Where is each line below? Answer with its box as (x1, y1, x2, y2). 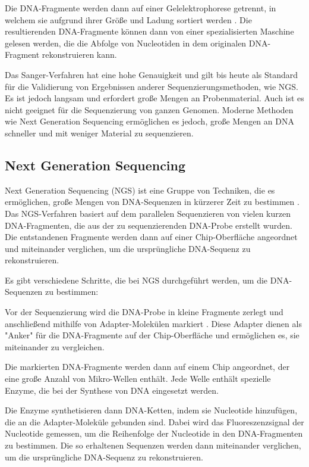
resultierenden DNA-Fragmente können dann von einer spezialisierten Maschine (5, 25, 294, 38)
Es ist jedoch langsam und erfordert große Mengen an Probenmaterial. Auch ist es (5, 92, 304, 104)
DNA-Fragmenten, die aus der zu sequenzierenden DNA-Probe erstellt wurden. (5, 219, 292, 231)
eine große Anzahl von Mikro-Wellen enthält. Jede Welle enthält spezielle (5, 372, 271, 385)
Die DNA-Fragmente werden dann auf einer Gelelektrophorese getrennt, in (5, 2, 276, 14)
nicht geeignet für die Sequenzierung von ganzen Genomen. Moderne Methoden (5, 103, 294, 116)
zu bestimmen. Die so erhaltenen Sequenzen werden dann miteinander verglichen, (5, 439, 301, 452)
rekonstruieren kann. (42, 48, 117, 61)
